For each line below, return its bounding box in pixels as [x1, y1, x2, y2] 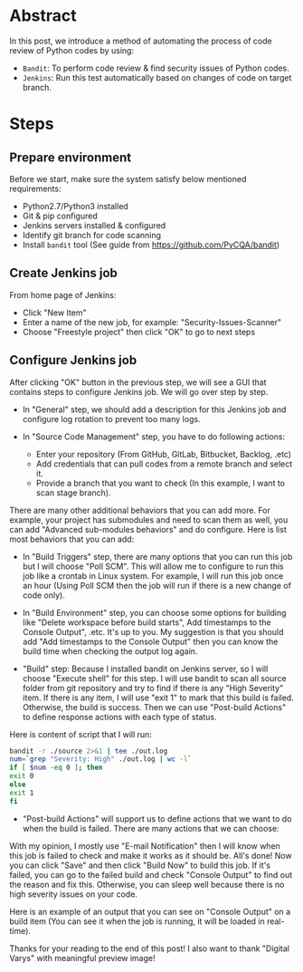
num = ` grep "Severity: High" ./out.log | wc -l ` [9, 755, 193, 764]
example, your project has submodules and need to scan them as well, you [9, 514, 289, 525]
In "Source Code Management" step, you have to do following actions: [22, 431, 286, 442]
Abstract [9, 5, 77, 26]
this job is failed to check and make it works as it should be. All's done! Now [9, 850, 292, 861]
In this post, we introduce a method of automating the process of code [9, 35, 273, 46]
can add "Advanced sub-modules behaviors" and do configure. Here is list [9, 524, 287, 534]
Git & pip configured [22, 210, 98, 221]
